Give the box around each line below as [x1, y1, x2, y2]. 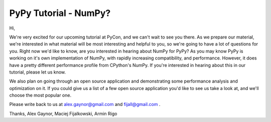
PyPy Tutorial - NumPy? [9, 7, 111, 18]
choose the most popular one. [9, 92, 72, 98]
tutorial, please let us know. [9, 69, 66, 75]
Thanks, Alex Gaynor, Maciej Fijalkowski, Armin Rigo [9, 110, 117, 116]
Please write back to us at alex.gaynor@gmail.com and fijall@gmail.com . [9, 101, 161, 107]
